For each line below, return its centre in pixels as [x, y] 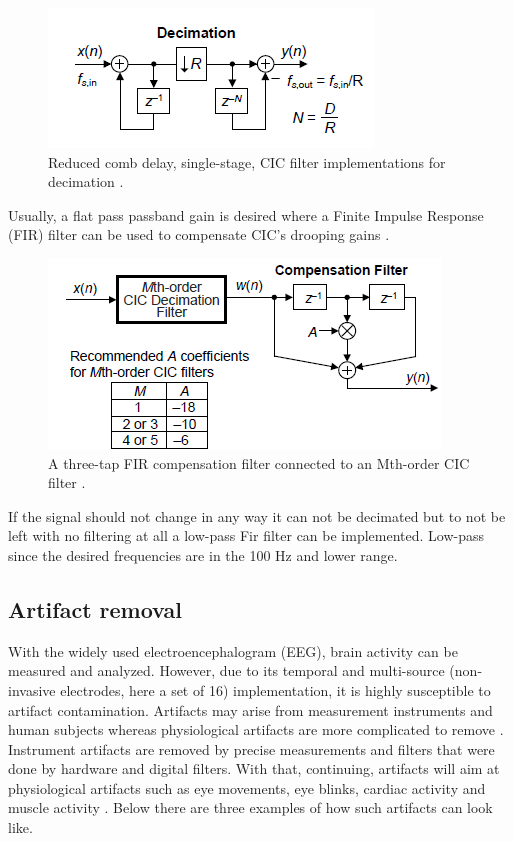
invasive [32, 689]
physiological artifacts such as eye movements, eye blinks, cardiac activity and [247, 787]
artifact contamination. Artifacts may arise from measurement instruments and [250, 709]
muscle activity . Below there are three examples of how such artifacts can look [250, 807]
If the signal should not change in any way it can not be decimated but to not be [257, 515]
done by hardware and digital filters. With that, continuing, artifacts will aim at [254, 768]
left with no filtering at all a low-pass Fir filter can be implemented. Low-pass [246, 535]
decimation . [86, 181]
